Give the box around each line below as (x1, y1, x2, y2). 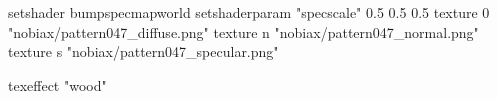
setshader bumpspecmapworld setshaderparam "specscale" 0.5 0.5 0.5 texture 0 (8, 2, 490, 22)
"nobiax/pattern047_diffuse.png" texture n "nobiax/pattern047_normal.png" (8, 21, 479, 42)
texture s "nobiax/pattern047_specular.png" (8, 41, 279, 62)
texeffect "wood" (8, 74, 107, 95)
